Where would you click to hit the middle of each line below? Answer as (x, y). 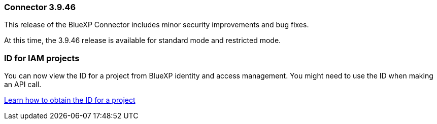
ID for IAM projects (42, 58)
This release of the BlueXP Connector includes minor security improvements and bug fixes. (157, 25)
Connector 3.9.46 (40, 7)
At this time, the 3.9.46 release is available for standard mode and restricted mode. (143, 40)
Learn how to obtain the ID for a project (70, 100)
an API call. (23, 85)
